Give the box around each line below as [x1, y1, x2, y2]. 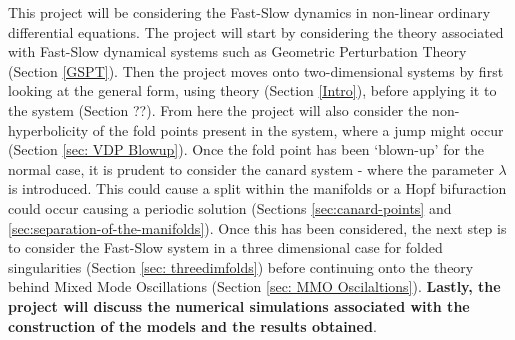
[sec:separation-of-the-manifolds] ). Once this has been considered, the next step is [8, 217, 507, 238]
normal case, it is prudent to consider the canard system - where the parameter [8, 158, 494, 179]
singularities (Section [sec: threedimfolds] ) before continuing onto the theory [8, 256, 474, 277]
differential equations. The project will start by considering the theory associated [8, 21, 504, 42]
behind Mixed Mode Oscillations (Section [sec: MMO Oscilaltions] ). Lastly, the [8, 276, 501, 297]
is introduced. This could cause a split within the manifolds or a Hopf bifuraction [8, 178, 507, 199]
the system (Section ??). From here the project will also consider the [8, 99, 428, 120]
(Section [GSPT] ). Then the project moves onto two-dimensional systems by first [8, 60, 504, 81]
